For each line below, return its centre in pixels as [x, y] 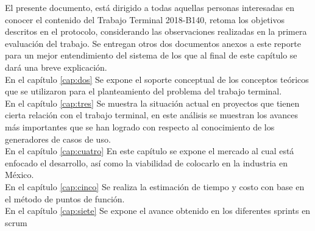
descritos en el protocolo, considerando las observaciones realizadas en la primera [156, 31]
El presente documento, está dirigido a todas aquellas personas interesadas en [150, 7]
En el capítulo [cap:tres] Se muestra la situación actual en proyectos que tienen [152, 103]
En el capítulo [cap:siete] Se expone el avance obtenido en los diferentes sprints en [158, 211]
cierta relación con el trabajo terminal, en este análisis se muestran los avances [151, 115]
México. [19, 175]
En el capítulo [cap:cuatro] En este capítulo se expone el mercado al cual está [150, 151]
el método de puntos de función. [65, 198]
